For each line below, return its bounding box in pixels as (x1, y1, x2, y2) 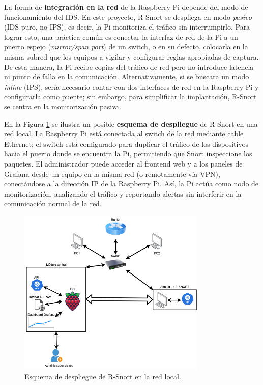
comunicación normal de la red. (4, 198, 102, 209)
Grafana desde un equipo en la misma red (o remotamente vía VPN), (4, 168, 220, 179)
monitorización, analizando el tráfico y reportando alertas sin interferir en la (4, 188, 242, 199)
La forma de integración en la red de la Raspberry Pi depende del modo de (4, 2, 248, 12)
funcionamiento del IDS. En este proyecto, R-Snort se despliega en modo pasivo (4, 11, 252, 22)
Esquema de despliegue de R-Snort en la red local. (24, 371, 181, 381)
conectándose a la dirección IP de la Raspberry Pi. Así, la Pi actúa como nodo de (4, 178, 259, 189)
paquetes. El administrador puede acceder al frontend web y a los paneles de (4, 158, 243, 169)
